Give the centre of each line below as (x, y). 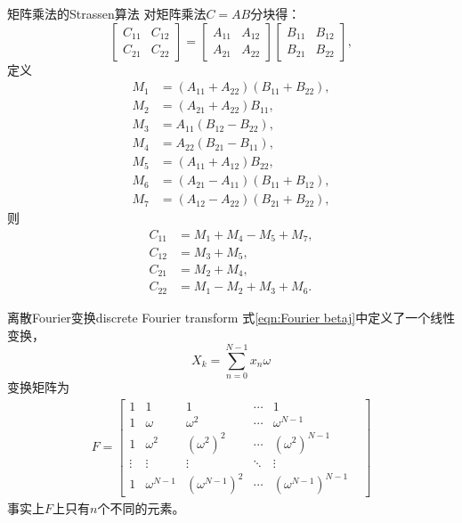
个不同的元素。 (141, 508)
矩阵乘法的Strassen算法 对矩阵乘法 (107, 13)
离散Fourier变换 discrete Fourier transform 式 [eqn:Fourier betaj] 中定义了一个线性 (231, 317)
